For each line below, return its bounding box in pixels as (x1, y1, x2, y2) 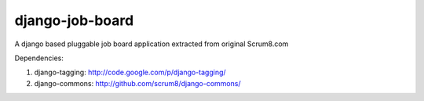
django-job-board (14, 12, 134, 29)
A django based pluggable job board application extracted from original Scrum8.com (14, 39, 289, 49)
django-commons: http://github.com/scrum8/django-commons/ (34, 78, 241, 88)
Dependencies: (14, 53, 64, 63)
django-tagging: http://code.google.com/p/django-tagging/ (34, 67, 227, 78)
